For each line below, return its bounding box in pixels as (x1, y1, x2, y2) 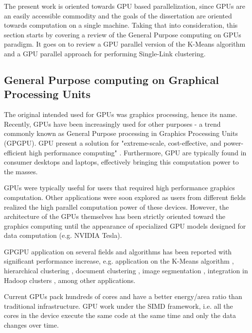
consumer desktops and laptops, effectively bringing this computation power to (4, 157, 239, 167)
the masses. (4, 166, 38, 176)
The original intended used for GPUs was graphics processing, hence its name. (4, 109, 237, 119)
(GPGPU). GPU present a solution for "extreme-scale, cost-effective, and (4, 137, 221, 148)
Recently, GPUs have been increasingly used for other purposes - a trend (4, 118, 221, 129)
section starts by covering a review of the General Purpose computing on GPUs (4, 29, 241, 39)
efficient (4, 147, 27, 157)
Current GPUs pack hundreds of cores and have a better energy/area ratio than (4, 291, 242, 301)
